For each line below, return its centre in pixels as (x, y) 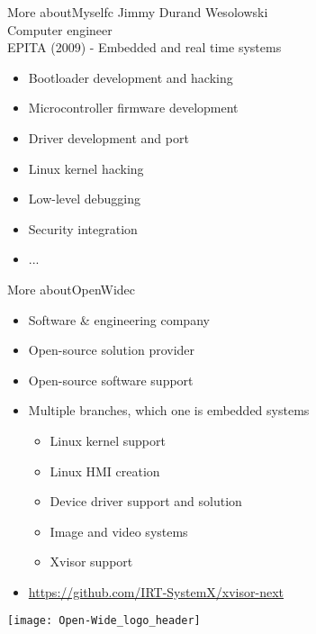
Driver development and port (108, 137)
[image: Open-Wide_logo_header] (104, 621)
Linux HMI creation (105, 471)
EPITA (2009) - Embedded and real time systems (144, 47)
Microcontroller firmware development (133, 108)
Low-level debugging (85, 199)
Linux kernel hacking (86, 168)
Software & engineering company (119, 319)
